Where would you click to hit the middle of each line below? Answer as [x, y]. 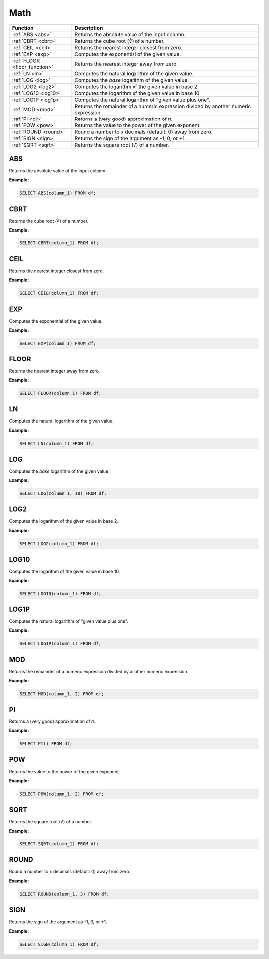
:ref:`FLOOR [26, 61]
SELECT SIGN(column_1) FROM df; [59, 944]
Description [89, 28]
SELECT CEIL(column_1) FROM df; [59, 293]
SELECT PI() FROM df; [46, 744]
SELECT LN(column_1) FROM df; [57, 443]
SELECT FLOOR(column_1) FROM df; [61, 393]
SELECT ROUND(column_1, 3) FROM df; [65, 894]
